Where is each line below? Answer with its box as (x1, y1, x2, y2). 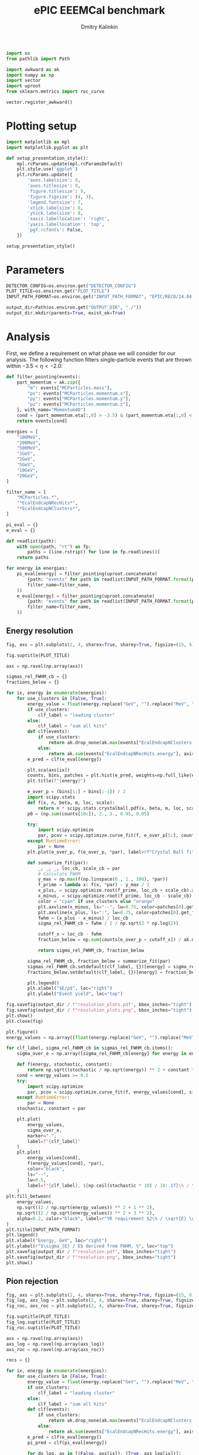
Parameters (6, 263, 65, 277)
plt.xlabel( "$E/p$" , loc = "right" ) (27, 985, 113, 991)
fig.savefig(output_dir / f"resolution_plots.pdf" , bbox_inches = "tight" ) (6, 1001, 192, 1008)
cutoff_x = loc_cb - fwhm (37, 931, 102, 937)
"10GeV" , (17, 467, 38, 473)
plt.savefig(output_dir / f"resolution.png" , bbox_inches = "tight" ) (6, 1254, 176, 1260)
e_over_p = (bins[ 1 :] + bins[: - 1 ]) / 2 (27, 789, 126, 795)
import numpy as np (6, 72, 54, 78)
